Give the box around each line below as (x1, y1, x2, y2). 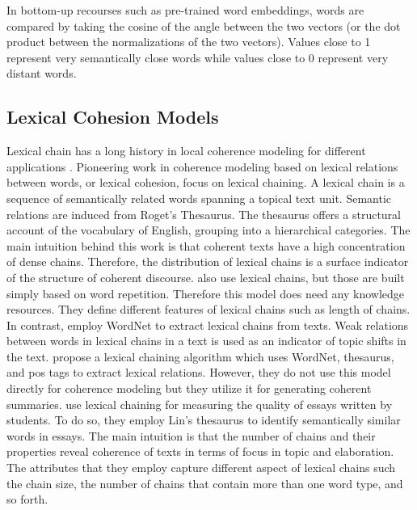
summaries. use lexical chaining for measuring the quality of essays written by (6, 395, 393, 412)
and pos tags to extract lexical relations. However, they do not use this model (6, 364, 391, 381)
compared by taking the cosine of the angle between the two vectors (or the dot (6, 17, 401, 34)
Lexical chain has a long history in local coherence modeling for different (6, 142, 366, 159)
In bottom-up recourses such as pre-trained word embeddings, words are (6, 2, 364, 18)
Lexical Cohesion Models (6, 104, 219, 129)
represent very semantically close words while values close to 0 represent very (6, 48, 389, 65)
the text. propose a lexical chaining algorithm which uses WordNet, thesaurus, (6, 348, 394, 365)
